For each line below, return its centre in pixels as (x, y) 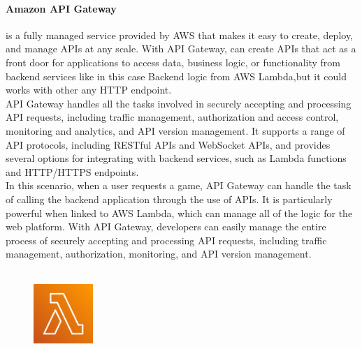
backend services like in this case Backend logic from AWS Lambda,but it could (176, 76)
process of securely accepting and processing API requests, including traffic (166, 240)
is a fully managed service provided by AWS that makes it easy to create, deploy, (180, 35)
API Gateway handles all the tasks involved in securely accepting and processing (179, 103)
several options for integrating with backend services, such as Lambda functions (176, 158)
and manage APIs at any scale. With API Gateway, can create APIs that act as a (181, 49)
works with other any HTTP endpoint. (89, 90)
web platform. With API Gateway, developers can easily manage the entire (166, 227)
